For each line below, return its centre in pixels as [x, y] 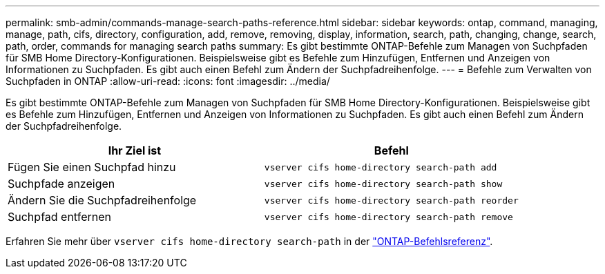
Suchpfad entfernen [59, 217]
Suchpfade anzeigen [61, 184]
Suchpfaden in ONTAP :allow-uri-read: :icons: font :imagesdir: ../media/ [168, 81]
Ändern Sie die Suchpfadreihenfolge [102, 200]
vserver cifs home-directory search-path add [381, 167]
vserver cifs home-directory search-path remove [388, 217]
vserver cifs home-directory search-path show [383, 184]
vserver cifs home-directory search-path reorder [391, 200]
